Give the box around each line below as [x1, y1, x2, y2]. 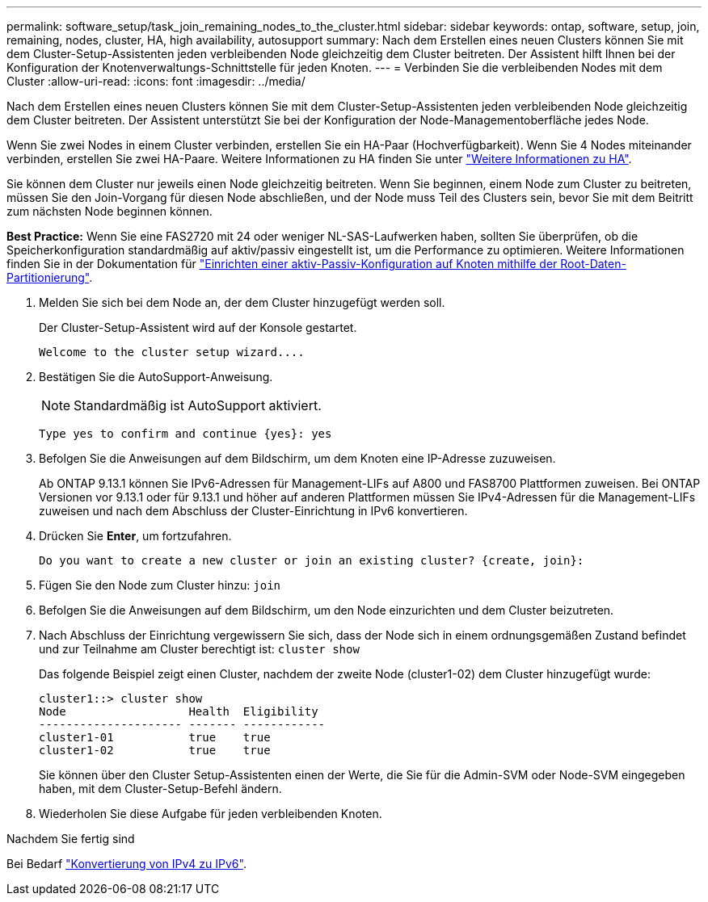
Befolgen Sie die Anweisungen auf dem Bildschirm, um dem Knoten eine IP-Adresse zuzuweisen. [39, 451, 556, 465]
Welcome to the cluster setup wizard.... [39, 346, 305, 359]
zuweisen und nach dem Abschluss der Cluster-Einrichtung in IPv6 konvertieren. [39, 504, 468, 518]
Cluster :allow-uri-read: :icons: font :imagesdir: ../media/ [6, 74, 306, 88]
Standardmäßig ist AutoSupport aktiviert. [74, 397, 322, 413]
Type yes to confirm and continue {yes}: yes [39, 427, 332, 440]
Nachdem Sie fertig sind [6, 832, 135, 845]
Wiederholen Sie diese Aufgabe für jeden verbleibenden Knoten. [39, 807, 382, 820]
